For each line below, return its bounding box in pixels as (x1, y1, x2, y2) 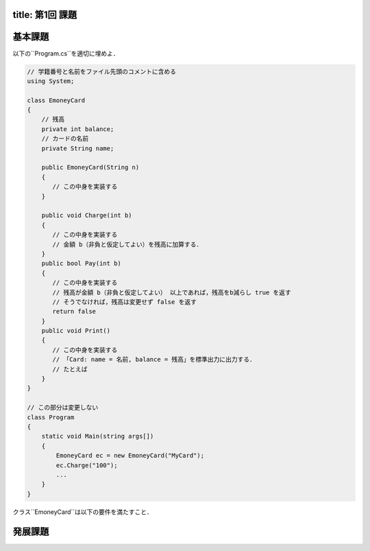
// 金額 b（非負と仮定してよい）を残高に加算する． (52, 240, 203, 248)
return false (52, 307, 96, 316)
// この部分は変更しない (27, 403, 99, 412)
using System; (27, 77, 75, 85)
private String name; (41, 144, 114, 152)
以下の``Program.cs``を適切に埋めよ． (12, 49, 119, 58)
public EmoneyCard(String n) (41, 163, 140, 172)
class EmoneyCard (27, 96, 86, 104)
